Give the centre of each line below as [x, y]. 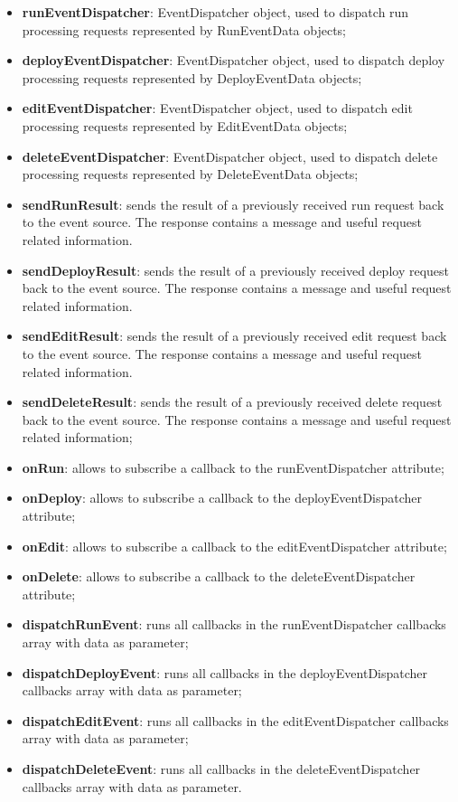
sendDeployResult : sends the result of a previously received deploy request [236, 270]
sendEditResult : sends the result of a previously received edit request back [234, 336]
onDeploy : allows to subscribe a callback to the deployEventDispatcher [222, 498]
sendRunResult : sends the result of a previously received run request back [233, 204]
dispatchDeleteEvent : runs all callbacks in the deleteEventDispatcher [221, 769]
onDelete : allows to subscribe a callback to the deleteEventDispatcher [219, 576]
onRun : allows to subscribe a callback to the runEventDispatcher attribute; [233, 467]
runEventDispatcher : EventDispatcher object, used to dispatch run [215, 12]
